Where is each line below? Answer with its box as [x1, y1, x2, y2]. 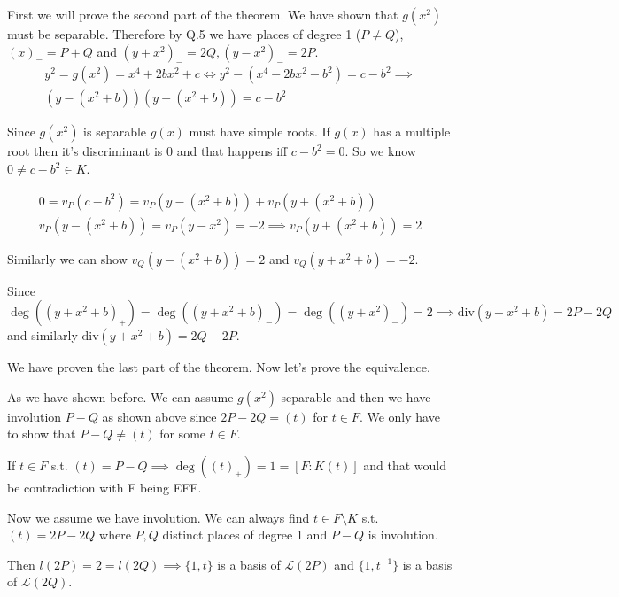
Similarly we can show [7, 249, 128, 267]
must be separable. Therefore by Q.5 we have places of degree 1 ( [7, 25, 361, 43]
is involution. [368, 525, 438, 544]
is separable [83, 122, 147, 141]
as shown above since [102, 407, 217, 425]
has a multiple [373, 122, 451, 141]
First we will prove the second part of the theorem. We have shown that [7, 5, 398, 23]
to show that [7, 424, 76, 443]
